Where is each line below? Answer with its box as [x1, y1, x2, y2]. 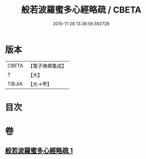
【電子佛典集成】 [28, 63, 67, 69]
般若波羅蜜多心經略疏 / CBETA [21, 4, 142, 16]
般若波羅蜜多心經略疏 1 [5, 146, 73, 155]
